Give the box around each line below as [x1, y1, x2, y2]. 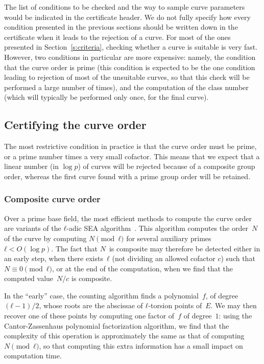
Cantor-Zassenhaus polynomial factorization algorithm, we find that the [4, 320, 229, 331]
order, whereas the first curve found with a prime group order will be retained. [4, 170, 251, 181]
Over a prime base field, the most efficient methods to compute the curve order [4, 212, 252, 223]
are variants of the [4, 223, 61, 233]
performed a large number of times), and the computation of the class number [4, 81, 249, 92]
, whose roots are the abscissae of [39, 300, 143, 311]
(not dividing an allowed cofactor [112, 253, 215, 264]
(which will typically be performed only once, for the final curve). [4, 92, 209, 102]
